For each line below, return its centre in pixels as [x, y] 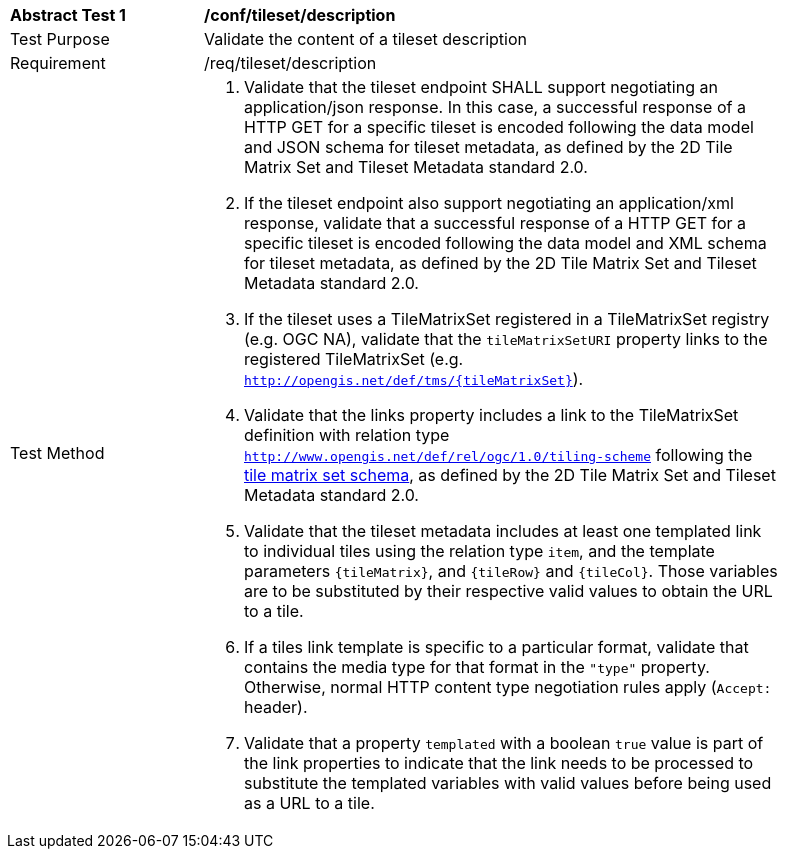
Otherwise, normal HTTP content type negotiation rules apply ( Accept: [508, 687]
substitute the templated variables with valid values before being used [508, 783]
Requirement [58, 63]
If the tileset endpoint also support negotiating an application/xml [489, 203]
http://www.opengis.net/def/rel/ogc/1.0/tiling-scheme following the [498, 455]
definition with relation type [347, 435]
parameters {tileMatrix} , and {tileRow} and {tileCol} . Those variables [511, 571]
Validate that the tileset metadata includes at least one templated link [503, 531]
